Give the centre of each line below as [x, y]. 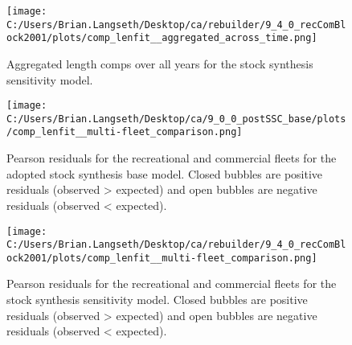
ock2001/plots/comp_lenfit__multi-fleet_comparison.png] [162, 258]
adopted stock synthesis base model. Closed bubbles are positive [165, 173]
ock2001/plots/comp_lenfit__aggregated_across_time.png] [162, 38]
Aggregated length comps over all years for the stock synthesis [160, 63]
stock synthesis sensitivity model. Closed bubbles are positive [157, 300]
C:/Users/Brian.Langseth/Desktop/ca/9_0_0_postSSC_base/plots [176, 119]
